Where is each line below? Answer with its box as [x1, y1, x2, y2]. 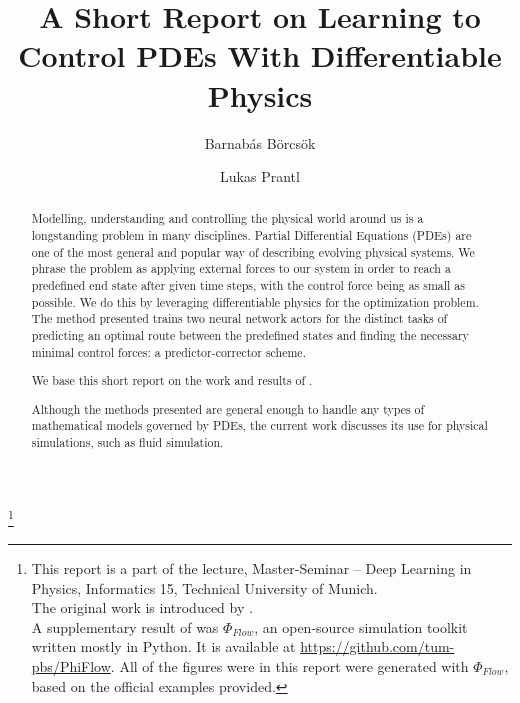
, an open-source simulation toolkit [254, 616, 468, 637]
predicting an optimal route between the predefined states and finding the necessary [31, 327, 469, 344]
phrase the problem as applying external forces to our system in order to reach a [31, 260, 451, 277]
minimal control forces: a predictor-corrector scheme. [31, 343, 306, 360]
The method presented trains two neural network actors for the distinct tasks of [31, 310, 448, 327]
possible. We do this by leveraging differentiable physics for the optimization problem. [31, 293, 479, 310]
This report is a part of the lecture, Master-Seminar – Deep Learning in [31, 558, 472, 579]
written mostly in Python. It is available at [31, 636, 296, 657]
